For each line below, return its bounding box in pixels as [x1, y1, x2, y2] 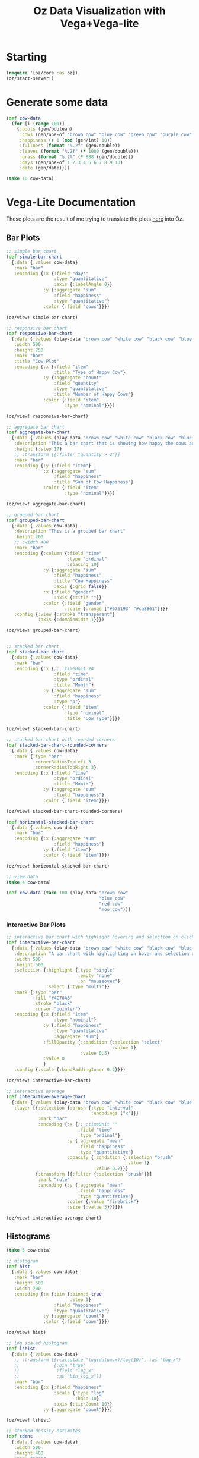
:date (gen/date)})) [19, 165, 70, 171]
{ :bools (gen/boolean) [17, 126, 73, 132]
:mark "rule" [37, 1176, 70, 1183]
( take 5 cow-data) [6, 1247, 52, 1253]
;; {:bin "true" [14, 1362, 86, 1368]
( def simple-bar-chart [6, 254, 62, 260]
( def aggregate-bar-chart [6, 429, 70, 435]
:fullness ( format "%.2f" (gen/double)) [19, 143, 120, 149]
